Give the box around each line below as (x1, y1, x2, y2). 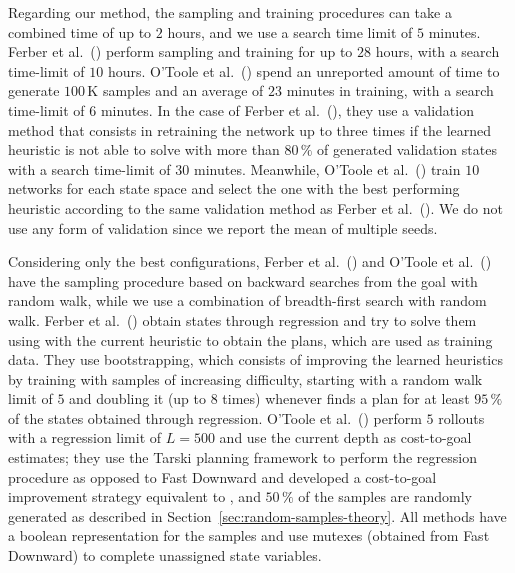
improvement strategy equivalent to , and (8, 486, 261, 507)
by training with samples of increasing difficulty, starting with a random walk (8, 368, 483, 389)
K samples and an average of (87, 80, 264, 101)
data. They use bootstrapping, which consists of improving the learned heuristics (8, 349, 503, 370)
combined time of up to (8, 21, 152, 42)
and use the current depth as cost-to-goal (219, 427, 472, 448)
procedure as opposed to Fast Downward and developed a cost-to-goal (8, 466, 437, 487)
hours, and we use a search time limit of (167, 21, 413, 42)
